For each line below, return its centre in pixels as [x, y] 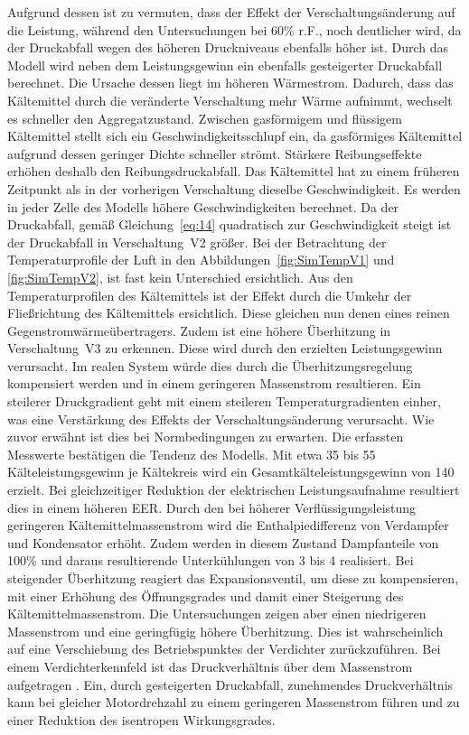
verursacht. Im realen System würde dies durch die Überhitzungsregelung [210, 365]
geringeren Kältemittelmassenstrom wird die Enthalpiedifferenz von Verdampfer [228, 525]
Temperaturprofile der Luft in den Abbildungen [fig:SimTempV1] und [201, 260]
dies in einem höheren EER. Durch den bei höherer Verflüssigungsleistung [212, 507]
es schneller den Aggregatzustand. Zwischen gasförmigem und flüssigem [205, 118]
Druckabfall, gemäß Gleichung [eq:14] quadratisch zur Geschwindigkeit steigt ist [230, 224]
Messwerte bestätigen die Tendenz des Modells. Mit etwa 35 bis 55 [192, 454]
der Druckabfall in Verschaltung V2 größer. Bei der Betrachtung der [197, 242]
